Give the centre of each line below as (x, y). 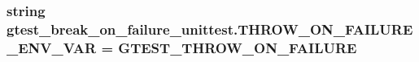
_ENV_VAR (52, 47)
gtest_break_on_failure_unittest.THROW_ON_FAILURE (210, 29)
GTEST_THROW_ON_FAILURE (238, 47)
